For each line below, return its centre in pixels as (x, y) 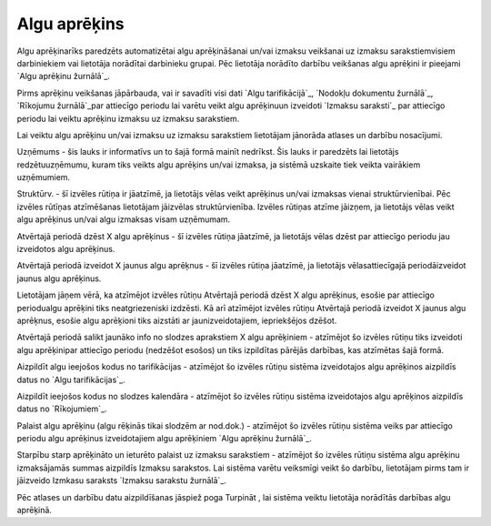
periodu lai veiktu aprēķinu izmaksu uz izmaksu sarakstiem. (128, 118)
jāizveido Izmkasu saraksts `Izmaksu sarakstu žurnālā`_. (122, 480)
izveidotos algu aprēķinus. (66, 249)
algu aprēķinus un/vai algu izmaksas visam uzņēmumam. (124, 219)
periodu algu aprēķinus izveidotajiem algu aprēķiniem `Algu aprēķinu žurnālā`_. (165, 439)
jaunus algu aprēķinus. (59, 278)
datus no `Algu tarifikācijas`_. (71, 379)
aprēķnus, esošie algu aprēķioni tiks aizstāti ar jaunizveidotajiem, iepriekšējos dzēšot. (177, 320)
